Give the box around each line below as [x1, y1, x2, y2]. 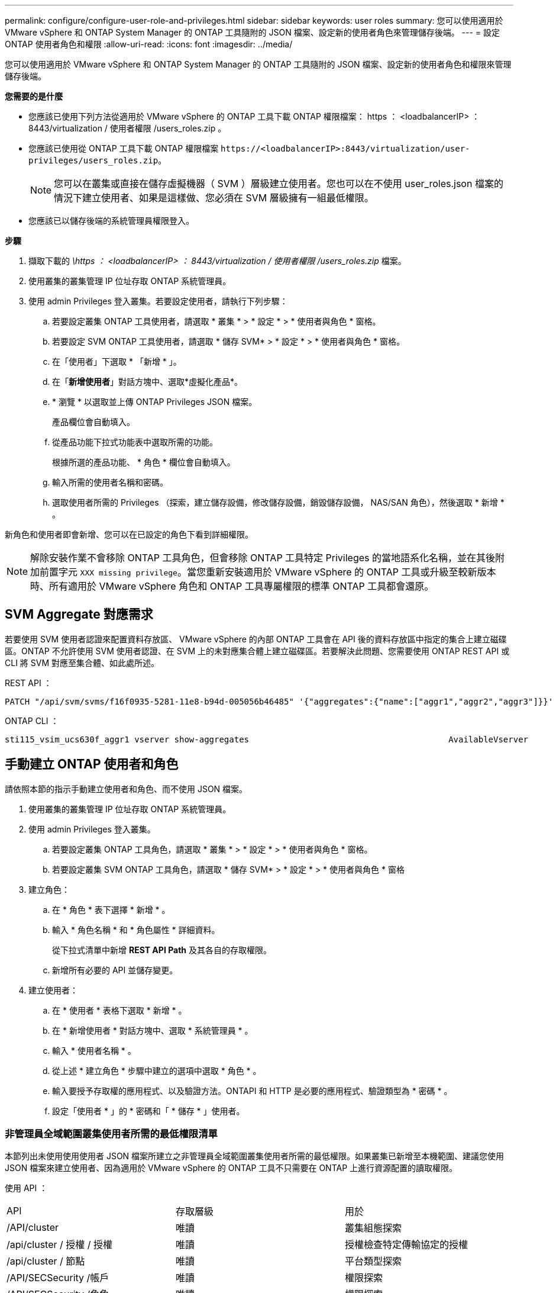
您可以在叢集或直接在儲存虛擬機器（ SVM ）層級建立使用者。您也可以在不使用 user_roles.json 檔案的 [54, 178, 503, 189]
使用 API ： [5, 1183, 48, 1194]
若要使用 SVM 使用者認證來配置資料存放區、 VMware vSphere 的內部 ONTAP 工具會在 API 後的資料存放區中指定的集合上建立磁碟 [5, 633, 507, 644]
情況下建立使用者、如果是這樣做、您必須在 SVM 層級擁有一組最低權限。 [54, 192, 374, 204]
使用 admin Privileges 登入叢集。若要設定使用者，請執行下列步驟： [28, 296, 288, 306]
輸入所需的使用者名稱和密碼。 [52, 477, 168, 487]
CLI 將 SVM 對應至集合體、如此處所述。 [5, 657, 160, 668]
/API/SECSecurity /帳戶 [7, 1272, 109, 1284]
